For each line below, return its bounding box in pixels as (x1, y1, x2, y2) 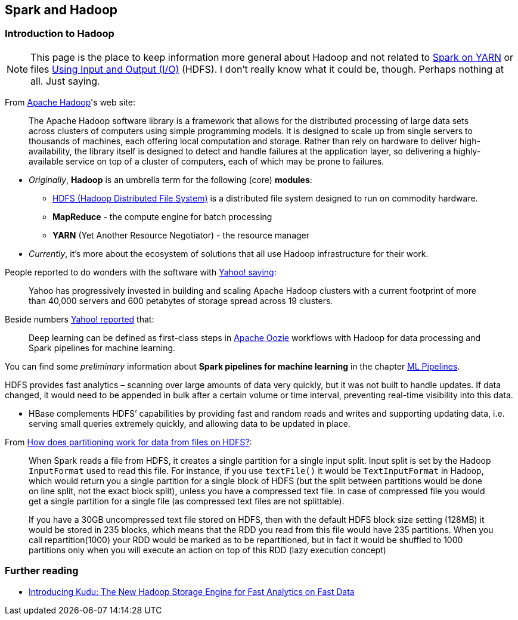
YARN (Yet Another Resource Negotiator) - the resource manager (52, 230, 310, 240)
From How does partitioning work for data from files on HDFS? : (5, 436, 252, 447)
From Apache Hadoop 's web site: (5, 97, 135, 107)
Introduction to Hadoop (5, 27, 114, 40)
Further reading (5, 565, 79, 577)
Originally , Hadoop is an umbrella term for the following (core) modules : (29, 174, 312, 185)
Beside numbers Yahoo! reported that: (5, 314, 154, 324)
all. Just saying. (30, 75, 100, 87)
